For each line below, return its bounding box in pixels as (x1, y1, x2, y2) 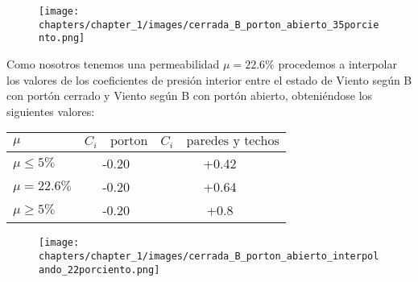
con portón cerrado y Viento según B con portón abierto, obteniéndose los (6, 87, 373, 104)
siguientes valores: (6, 102, 95, 119)
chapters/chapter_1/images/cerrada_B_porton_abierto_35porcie (39, 19, 379, 31)
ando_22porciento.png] (39, 263, 160, 276)
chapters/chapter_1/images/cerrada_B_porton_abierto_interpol (39, 251, 379, 262)
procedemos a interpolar (278, 55, 397, 72)
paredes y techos (186, 135, 279, 148)
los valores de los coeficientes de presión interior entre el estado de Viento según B (6, 71, 412, 88)
